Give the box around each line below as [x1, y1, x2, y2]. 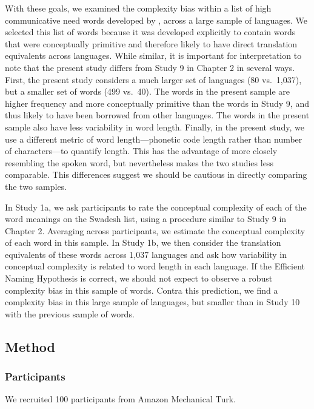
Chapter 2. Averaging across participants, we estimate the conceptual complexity [5, 224, 306, 237]
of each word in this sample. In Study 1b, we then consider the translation [5, 236, 281, 249]
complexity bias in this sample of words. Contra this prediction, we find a [5, 283, 278, 296]
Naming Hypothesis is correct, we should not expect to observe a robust [5, 272, 273, 285]
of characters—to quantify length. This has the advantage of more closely [5, 144, 278, 157]
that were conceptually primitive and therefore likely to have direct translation [5, 37, 298, 50]
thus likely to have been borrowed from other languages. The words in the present [5, 109, 310, 121]
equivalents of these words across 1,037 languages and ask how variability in [5, 248, 287, 260]
